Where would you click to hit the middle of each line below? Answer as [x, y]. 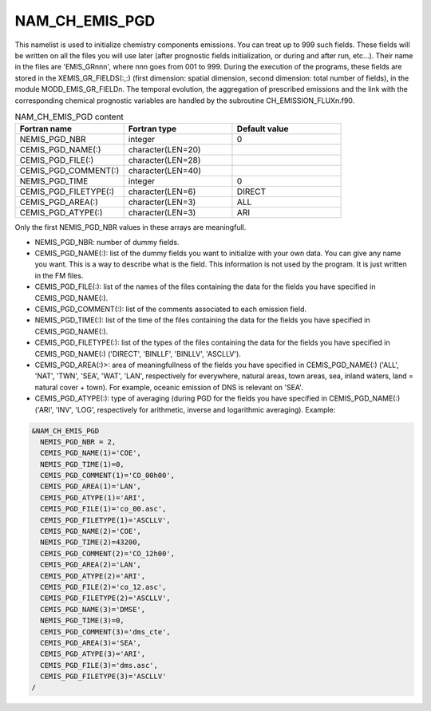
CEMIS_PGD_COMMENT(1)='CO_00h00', [108, 476]
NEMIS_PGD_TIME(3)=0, [83, 621]
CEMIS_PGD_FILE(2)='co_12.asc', [103, 587]
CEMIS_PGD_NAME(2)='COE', [91, 531]
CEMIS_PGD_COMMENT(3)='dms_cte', [105, 632]
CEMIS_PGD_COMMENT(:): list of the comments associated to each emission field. [171, 309]
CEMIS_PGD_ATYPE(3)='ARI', [93, 654]
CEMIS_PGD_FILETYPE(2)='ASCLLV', [105, 598]
